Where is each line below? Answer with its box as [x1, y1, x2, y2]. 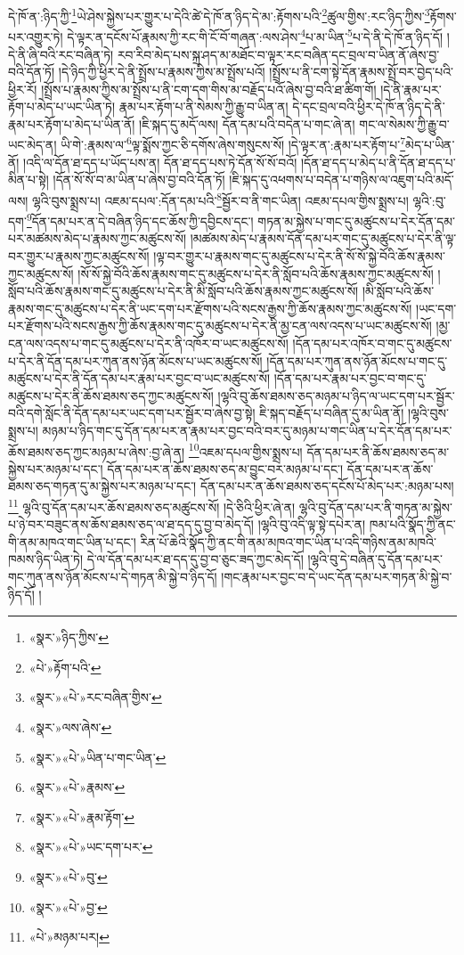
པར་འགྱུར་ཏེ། [8, 27, 63, 45]
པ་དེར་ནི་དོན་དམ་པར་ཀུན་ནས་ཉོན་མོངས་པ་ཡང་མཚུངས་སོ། [8, 351, 263, 370]
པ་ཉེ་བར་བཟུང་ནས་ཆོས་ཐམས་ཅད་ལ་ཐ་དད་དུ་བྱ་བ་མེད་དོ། [8, 515, 254, 534]
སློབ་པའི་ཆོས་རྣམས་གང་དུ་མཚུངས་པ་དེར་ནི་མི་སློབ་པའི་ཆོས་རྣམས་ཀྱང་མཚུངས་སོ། [8, 282, 359, 300]
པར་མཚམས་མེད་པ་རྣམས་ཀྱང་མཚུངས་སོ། [8, 229, 186, 248]
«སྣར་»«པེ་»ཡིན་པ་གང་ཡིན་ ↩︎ [28, 747, 167, 766]
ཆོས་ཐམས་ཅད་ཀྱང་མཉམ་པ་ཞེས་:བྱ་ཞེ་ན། [8, 442, 185, 461]
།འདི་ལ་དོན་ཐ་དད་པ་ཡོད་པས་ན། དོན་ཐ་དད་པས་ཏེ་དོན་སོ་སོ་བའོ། [23, 152, 297, 171]
